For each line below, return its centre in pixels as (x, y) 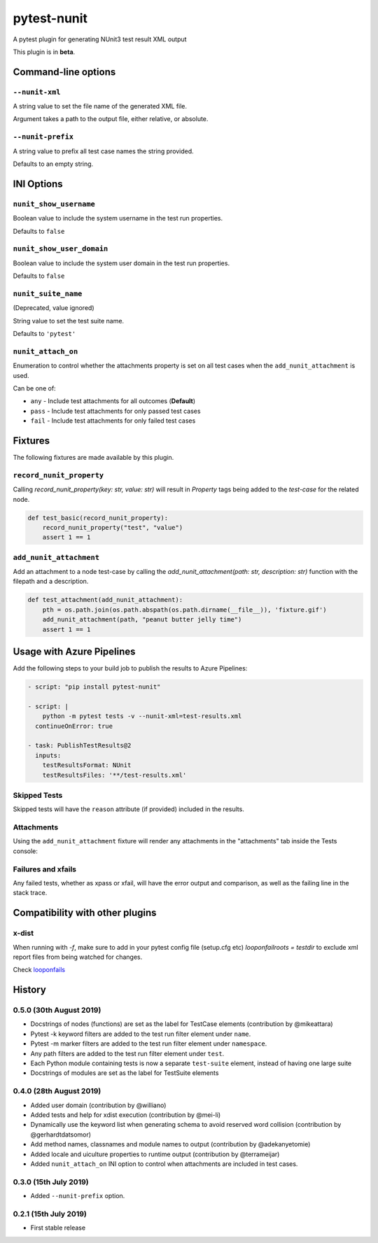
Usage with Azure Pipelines (74, 652)
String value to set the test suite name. (69, 321)
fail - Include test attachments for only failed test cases (113, 421)
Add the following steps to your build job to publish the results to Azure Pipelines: (130, 668)
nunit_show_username (54, 204)
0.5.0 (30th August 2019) (57, 1010)
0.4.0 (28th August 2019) (57, 1091)
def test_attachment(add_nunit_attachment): (105, 600)
